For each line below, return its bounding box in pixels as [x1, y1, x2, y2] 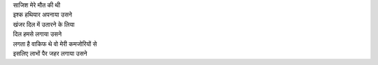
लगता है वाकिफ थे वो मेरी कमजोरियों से [13, 39, 97, 48]
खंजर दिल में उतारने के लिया [13, 20, 75, 28]
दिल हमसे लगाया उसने [13, 30, 62, 38]
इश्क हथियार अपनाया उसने [13, 10, 73, 19]
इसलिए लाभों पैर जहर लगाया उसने [13, 49, 87, 57]
